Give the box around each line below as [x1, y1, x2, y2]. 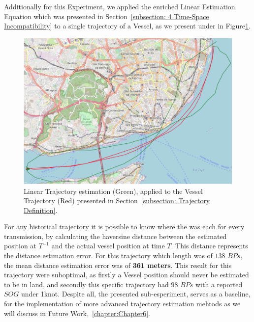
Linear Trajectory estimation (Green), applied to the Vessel [24, 186, 203, 196]
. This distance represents [171, 241, 248, 251]
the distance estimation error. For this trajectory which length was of [4, 250, 213, 261]
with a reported [195, 279, 243, 289]
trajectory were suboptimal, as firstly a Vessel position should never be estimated [4, 269, 249, 280]
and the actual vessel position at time [51, 241, 165, 251]
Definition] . [24, 205, 58, 215]
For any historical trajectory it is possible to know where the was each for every [4, 221, 245, 232]
